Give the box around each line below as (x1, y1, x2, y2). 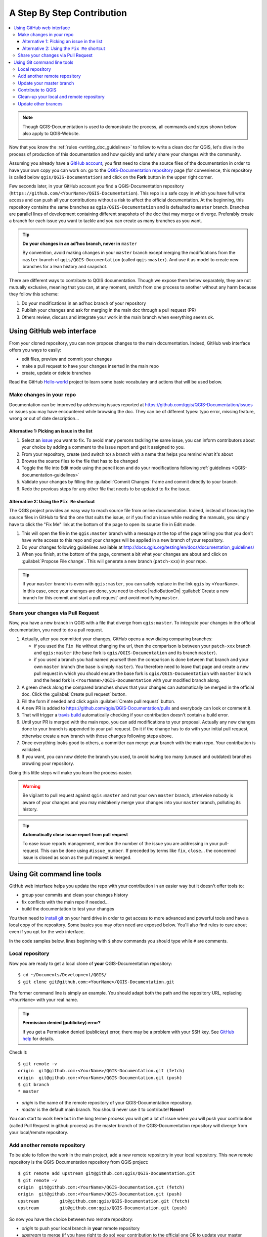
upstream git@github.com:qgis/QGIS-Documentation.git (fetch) (18, 1198, 190, 1204)
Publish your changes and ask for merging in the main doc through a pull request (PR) (21, 307, 196, 313)
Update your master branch (18, 80, 74, 86)
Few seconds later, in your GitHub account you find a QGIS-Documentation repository (9, 183, 184, 189)
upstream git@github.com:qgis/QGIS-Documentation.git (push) (18, 1205, 187, 1211)
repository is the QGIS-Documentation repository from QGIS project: (9, 1159, 148, 1165)
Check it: (9, 1049, 28, 1055)
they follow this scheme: (9, 291, 59, 297)
